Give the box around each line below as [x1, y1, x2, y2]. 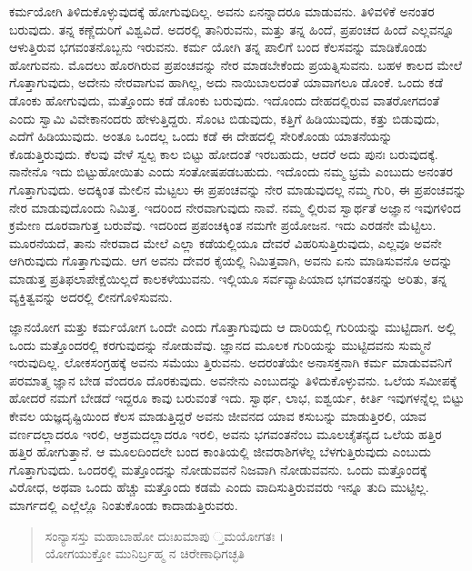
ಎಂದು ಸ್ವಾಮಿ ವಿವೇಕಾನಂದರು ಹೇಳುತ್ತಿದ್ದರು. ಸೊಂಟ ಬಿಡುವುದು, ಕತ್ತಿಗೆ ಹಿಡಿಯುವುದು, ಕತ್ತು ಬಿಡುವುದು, [9, 108, 440, 127]
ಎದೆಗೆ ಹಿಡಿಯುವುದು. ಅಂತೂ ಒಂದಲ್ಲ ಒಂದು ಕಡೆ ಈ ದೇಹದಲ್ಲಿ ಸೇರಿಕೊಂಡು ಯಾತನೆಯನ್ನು [9, 126, 393, 145]
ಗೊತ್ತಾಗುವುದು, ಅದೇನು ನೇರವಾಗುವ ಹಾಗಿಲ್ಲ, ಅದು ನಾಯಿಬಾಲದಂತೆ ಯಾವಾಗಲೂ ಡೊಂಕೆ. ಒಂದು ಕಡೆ [9, 73, 444, 92]
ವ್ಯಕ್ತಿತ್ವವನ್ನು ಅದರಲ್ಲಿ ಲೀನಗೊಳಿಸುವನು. [9, 286, 173, 306]
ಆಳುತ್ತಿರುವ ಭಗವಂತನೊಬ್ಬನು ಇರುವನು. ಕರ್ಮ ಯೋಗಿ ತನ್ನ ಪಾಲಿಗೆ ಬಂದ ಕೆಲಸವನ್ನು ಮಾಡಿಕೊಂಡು [9, 37, 427, 56]
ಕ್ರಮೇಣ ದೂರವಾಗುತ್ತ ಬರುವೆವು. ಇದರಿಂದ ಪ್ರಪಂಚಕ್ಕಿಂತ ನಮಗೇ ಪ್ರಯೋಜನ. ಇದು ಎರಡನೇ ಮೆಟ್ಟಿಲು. [9, 215, 437, 235]
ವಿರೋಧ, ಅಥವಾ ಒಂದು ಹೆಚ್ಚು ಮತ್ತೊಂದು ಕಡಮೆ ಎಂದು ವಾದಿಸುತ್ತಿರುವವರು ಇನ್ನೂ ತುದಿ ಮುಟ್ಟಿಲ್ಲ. [9, 477, 429, 496]
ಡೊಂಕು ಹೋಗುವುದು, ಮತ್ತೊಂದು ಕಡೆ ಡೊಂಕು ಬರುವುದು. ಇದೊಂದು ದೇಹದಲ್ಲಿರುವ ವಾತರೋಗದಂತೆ [9, 90, 440, 109]
